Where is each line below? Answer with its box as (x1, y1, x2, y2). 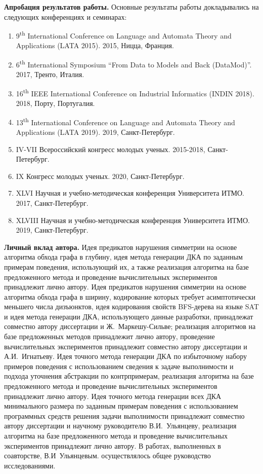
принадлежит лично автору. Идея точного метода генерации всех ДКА (4, 390, 222, 401)
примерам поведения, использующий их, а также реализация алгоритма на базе (4, 261, 249, 272)
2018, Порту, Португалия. (16, 98, 95, 108)
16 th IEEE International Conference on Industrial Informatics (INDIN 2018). (16, 86, 254, 98)
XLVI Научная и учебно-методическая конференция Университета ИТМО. (16, 188, 244, 198)
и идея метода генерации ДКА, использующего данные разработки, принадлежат (4, 311, 253, 321)
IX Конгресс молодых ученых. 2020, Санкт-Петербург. (16, 170, 185, 181)
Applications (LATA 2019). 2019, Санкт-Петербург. (16, 126, 175, 137)
